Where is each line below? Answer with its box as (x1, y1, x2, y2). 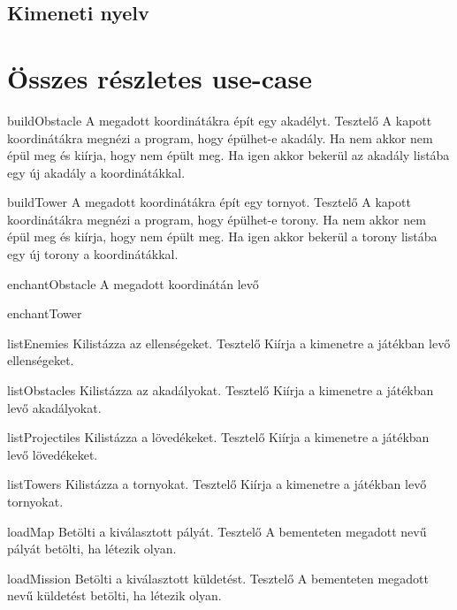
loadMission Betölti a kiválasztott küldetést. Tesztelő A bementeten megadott (7, 568, 429, 587)
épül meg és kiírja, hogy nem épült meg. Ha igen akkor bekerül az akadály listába (7, 146, 450, 164)
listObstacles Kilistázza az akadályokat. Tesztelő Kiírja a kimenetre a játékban (7, 381, 434, 400)
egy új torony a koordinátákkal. (7, 245, 179, 263)
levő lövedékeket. (7, 445, 98, 463)
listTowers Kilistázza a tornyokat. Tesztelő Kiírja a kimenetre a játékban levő (7, 475, 427, 493)
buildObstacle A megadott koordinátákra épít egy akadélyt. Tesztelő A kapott (7, 111, 432, 129)
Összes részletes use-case (7, 59, 313, 95)
